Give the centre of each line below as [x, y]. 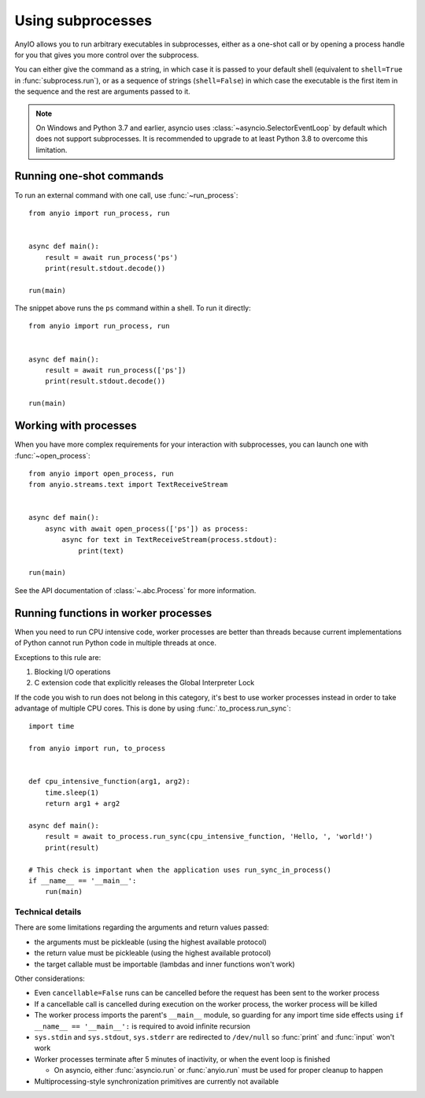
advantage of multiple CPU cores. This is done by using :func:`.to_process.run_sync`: [153, 708]
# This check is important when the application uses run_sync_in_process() [180, 870]
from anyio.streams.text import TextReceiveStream [128, 485]
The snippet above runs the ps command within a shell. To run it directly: [133, 308]
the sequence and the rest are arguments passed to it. [102, 91]
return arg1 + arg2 [82, 804]
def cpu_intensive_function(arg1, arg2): [109, 781]
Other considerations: [50, 979]
